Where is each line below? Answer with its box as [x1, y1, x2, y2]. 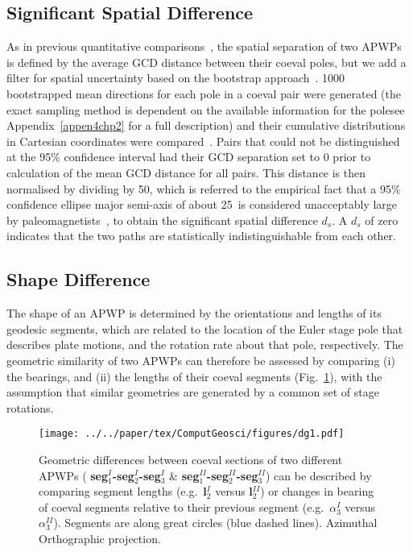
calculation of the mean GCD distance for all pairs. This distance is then [6, 164, 366, 181]
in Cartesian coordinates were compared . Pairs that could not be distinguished [6, 132, 400, 149]
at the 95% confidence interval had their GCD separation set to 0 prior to [6, 148, 371, 165]
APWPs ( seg [39, 467, 109, 484]
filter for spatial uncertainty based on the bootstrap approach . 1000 [6, 69, 345, 86]
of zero [365, 211, 399, 228]
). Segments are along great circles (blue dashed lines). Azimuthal [53, 514, 378, 531]
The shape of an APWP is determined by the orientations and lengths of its [6, 305, 382, 322]
